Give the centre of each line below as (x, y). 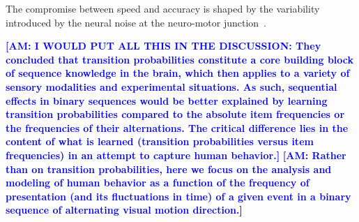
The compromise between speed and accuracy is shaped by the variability (163, 8)
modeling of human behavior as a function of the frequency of (158, 183)
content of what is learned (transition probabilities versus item (160, 141)
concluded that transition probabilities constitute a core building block (180, 59)
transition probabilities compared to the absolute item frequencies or (175, 114)
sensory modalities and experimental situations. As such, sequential (171, 86)
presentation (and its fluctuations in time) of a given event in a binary (178, 196)
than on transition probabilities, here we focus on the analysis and (169, 169)
